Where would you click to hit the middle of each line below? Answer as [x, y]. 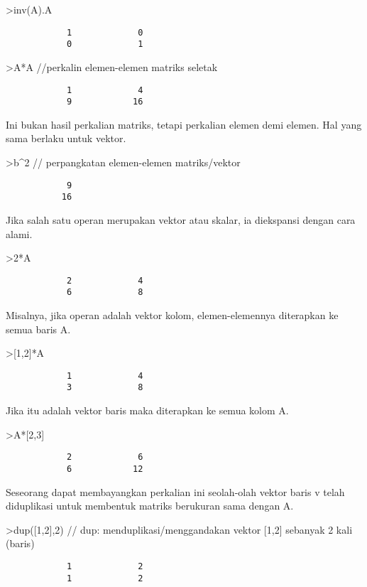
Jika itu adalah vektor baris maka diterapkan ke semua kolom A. [147, 410]
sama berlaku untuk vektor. [66, 138]
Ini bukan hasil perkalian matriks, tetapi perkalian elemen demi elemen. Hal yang [184, 124]
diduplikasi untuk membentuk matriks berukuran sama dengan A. [150, 506]
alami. [19, 233]
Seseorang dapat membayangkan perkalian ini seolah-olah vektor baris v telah [175, 491]
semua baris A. [38, 329]
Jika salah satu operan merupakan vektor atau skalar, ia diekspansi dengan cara [181, 219]
